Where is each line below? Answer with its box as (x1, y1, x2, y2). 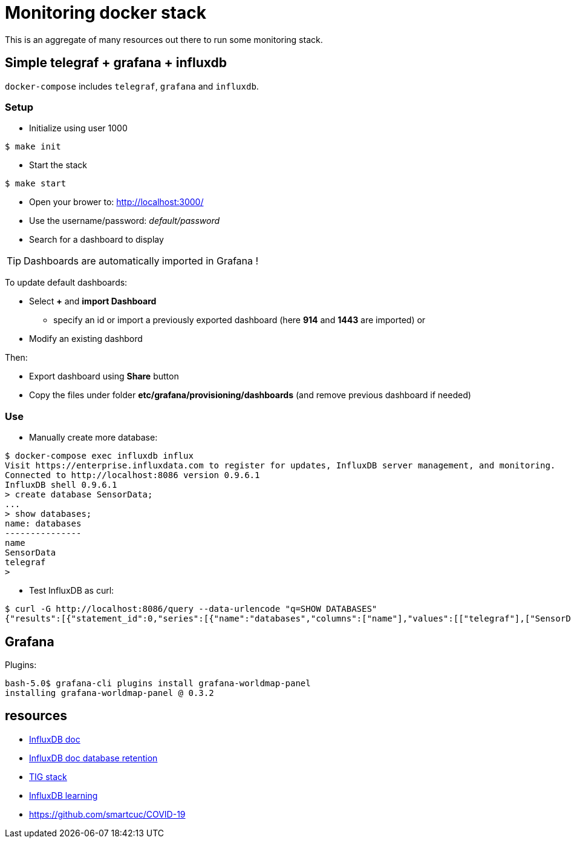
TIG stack (29, 771, 67, 782)
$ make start (5, 179, 67, 189)
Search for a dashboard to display (29, 234, 164, 245)
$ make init (5, 142, 61, 152)
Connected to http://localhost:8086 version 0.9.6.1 (5, 470, 260, 481)
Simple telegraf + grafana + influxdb (5, 55, 227, 71)
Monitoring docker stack (5, 2, 206, 23)
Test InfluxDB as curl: (29, 585, 114, 596)
